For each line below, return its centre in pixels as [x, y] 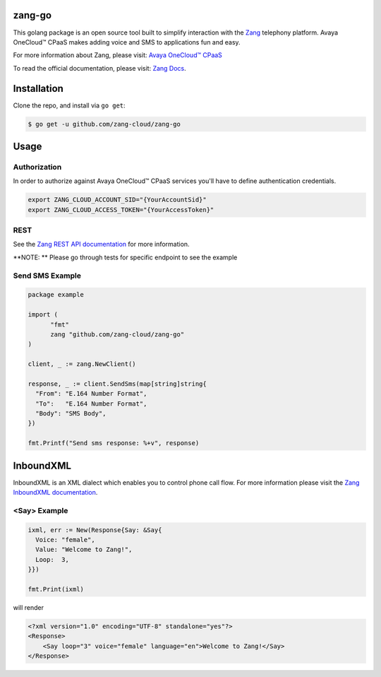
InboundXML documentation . [55, 493]
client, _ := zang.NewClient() [82, 364]
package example [56, 295]
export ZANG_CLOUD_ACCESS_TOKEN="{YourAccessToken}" [121, 210]
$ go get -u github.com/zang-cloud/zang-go [104, 124]
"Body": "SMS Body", [71, 414]
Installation [38, 88]
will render [29, 607]
